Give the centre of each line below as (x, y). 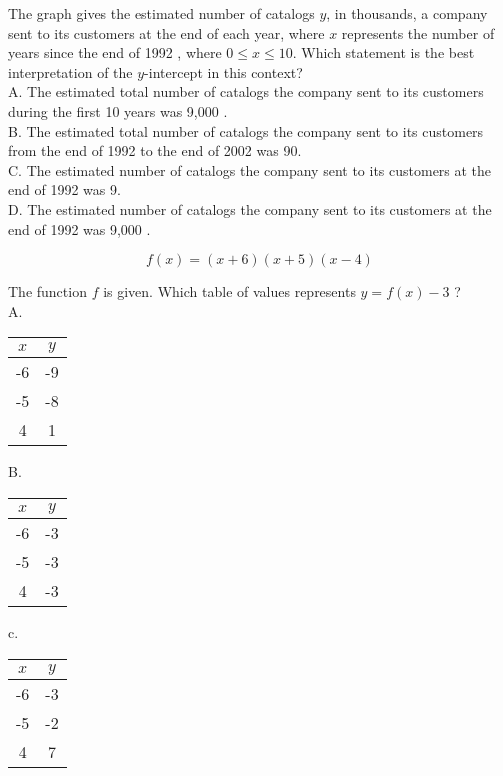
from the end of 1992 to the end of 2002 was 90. (155, 150)
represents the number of (418, 32)
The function (47, 291)
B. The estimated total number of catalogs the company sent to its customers (246, 130)
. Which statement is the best (383, 52)
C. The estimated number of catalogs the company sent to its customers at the (250, 169)
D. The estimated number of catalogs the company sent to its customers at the (250, 208)
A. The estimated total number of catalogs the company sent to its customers (246, 91)
